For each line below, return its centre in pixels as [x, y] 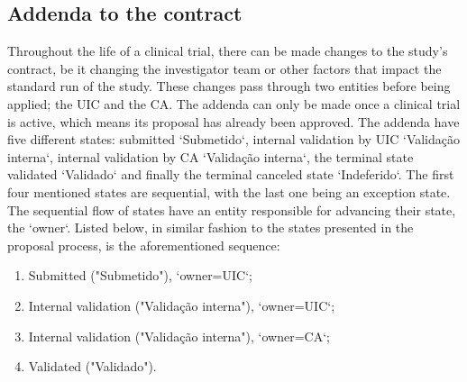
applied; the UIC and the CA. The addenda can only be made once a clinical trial [234, 103]
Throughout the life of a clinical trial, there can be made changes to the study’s [228, 51]
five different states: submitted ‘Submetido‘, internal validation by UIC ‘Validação [234, 139]
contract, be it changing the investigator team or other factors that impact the [224, 68]
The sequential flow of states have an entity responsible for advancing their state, [232, 209]
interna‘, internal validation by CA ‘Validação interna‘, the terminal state [211, 156]
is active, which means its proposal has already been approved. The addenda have [233, 121]
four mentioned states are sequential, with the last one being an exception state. [229, 191]
